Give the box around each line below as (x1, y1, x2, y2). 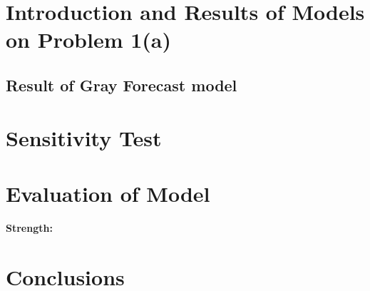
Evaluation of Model (6, 178, 210, 208)
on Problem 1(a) (6, 25, 172, 54)
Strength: (6, 220, 53, 235)
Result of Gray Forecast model (6, 73, 237, 96)
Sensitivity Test (6, 123, 162, 152)
